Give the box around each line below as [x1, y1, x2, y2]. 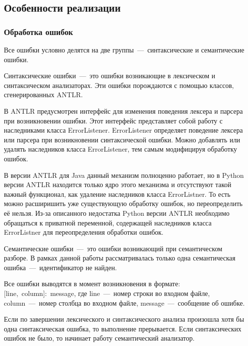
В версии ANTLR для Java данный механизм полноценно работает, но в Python [4, 170, 244, 180]
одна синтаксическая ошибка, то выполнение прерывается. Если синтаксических [4, 323, 242, 333]
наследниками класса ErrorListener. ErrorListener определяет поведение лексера [4, 125, 243, 135]
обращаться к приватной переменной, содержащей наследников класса [4, 217, 212, 227]
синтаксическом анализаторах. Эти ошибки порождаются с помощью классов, [4, 80, 234, 90]
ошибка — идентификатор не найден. [4, 262, 117, 272]
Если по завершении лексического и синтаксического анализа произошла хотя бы [4, 314, 244, 324]
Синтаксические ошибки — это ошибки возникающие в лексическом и [4, 70, 216, 81]
